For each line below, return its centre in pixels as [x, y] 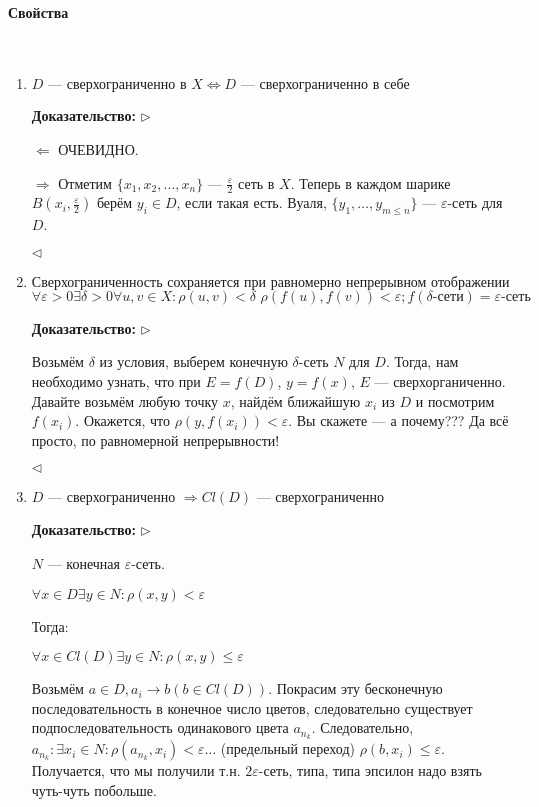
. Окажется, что [122, 420]
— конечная [84, 562]
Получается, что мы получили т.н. [136, 770]
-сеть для [475, 202]
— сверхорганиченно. [440, 380]
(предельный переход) [287, 748]
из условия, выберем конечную [193, 361]
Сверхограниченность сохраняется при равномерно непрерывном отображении [270, 282]
